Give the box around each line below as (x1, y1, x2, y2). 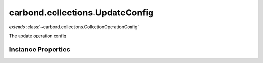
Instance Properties (9, 45, 71, 53)
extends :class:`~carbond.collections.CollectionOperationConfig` (9, 24, 139, 30)
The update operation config (9, 33, 67, 38)
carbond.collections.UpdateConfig (9, 7, 154, 18)
